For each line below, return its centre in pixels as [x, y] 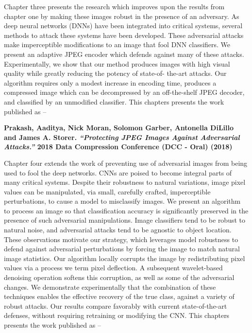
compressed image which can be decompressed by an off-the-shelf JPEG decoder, [124, 92]
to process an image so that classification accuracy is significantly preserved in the [126, 210]
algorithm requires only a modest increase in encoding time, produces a [110, 82]
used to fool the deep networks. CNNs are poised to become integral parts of [118, 172]
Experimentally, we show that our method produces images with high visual [117, 63]
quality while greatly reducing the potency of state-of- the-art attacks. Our [115, 73]
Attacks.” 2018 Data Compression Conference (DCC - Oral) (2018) [118, 147]
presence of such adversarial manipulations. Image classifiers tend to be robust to [125, 220]
